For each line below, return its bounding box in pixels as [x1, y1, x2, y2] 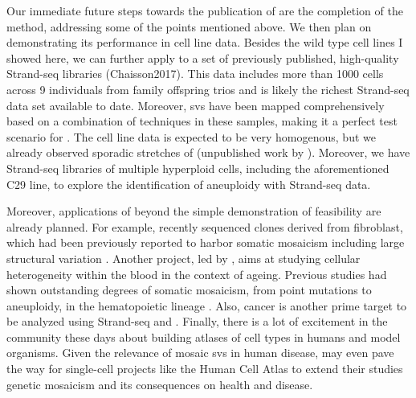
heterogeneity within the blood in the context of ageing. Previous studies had [6, 265, 387, 282]
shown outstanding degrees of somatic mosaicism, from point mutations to [6, 281, 372, 298]
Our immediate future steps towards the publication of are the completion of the [6, 2, 403, 18]
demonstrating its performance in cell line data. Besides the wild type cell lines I [6, 34, 403, 51]
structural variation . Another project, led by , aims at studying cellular [6, 249, 361, 266]
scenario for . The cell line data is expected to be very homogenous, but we [6, 128, 376, 145]
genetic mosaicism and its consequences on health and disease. [6, 375, 313, 392]
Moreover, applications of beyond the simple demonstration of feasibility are [6, 203, 381, 220]
